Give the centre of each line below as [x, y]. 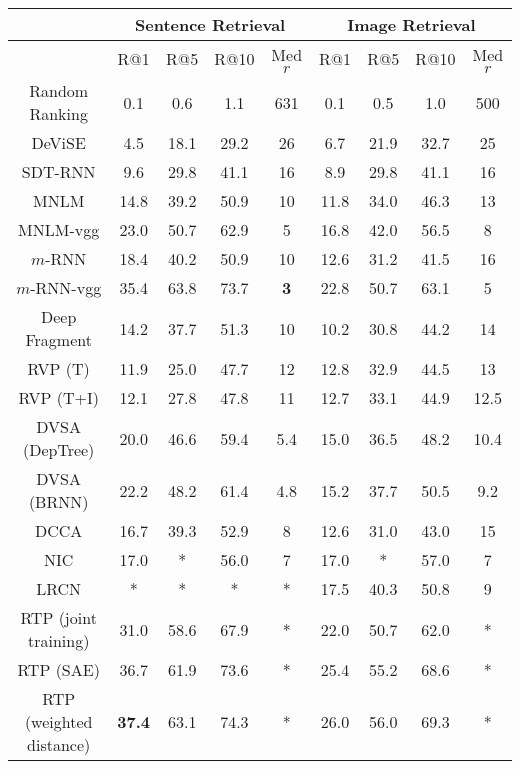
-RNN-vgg [66, 287]
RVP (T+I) [58, 397]
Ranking [58, 113]
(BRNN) [58, 501]
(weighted [58, 721]
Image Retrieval [411, 24]
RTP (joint [58, 617]
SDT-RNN [58, 171]
